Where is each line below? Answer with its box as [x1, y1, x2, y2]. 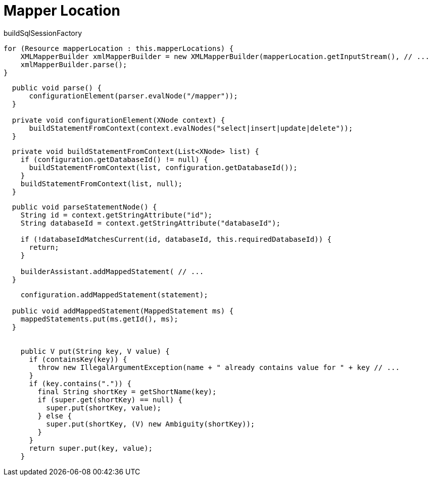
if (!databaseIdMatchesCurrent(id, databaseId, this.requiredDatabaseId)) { [20, 235, 332, 243]
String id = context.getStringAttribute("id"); [20, 210, 213, 219]
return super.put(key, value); [29, 444, 153, 452]
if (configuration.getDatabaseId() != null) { [20, 155, 208, 164]
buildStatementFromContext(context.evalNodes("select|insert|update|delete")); [29, 124, 353, 132]
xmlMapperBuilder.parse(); [20, 60, 127, 69]
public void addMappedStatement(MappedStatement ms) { [12, 306, 234, 315]
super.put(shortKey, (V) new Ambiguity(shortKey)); [46, 419, 255, 428]
